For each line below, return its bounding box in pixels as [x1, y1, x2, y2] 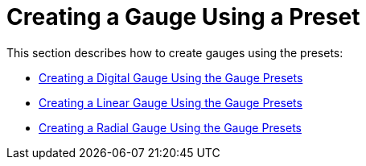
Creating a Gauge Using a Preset [6, 3, 360, 31]
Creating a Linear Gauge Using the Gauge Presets [39, 95, 302, 110]
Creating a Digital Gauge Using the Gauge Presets [39, 70, 303, 85]
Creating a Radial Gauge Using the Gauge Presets [39, 120, 302, 135]
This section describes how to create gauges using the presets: [6, 45, 343, 60]
